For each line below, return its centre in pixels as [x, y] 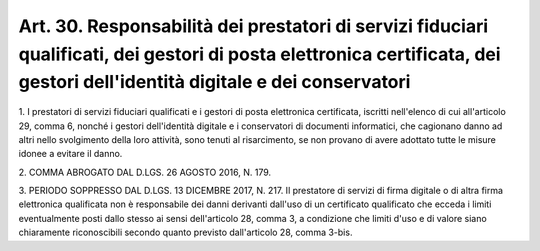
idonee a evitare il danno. [70, 154]
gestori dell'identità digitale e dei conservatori [214, 82]
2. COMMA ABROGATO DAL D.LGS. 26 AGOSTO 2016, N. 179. [145, 172]
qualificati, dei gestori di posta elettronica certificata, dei [259, 54]
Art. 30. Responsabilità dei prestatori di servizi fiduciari [253, 26]
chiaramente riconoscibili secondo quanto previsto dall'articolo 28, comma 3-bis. [185, 232]
